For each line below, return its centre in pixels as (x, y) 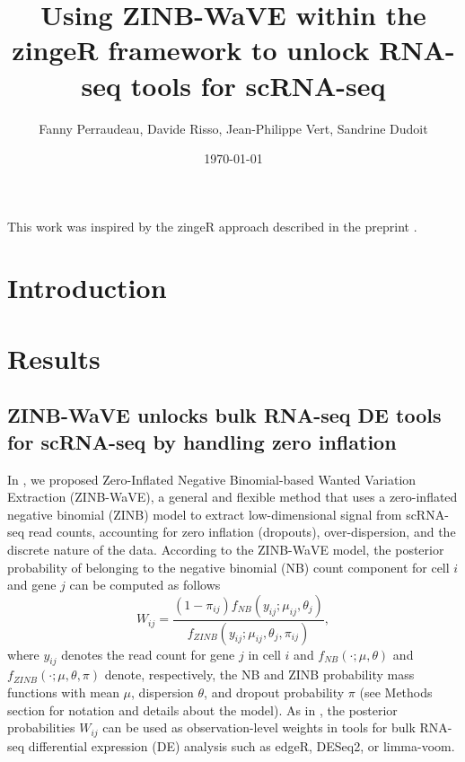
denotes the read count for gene (148, 654)
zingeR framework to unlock (191, 50)
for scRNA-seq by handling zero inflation (202, 441)
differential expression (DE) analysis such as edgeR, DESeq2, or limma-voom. (241, 745)
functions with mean (63, 692)
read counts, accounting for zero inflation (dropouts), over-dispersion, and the (242, 532)
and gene (32, 585)
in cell (264, 654)
